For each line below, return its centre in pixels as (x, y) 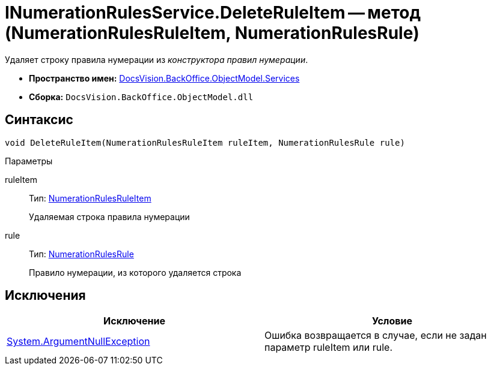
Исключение (134, 321)
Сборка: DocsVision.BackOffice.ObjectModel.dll (141, 97)
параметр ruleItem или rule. (329, 348)
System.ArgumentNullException (78, 342)
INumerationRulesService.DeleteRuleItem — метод (213, 13)
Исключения (45, 296)
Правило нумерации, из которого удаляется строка (135, 272)
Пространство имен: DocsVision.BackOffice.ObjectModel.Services (164, 78)
